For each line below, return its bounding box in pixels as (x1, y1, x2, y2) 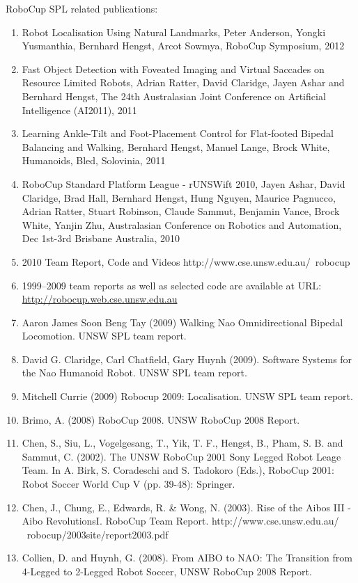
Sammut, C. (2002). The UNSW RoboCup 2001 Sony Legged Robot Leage (22, 449, 341, 463)
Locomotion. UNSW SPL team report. (22, 328, 187, 343)
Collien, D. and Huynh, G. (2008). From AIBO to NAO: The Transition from (22, 550, 352, 565)
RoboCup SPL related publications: (6, 1, 158, 15)
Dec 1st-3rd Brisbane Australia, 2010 (22, 231, 180, 246)
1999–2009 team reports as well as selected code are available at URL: (22, 278, 322, 292)
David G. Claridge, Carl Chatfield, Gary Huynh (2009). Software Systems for (22, 351, 352, 366)
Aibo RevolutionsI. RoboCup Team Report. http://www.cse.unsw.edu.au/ (22, 513, 339, 528)
